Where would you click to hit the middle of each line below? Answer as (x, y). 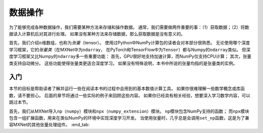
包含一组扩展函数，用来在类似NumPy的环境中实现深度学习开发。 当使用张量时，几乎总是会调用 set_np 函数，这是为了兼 (129, 118)
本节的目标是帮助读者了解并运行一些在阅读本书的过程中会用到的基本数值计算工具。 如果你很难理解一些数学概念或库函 (127, 89)
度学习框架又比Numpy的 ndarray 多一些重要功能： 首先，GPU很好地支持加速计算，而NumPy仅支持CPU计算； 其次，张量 (130, 56)
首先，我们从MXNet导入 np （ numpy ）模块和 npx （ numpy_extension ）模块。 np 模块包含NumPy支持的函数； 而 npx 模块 (129, 111)
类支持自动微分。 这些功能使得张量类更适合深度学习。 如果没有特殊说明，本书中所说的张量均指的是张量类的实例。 (123, 63)
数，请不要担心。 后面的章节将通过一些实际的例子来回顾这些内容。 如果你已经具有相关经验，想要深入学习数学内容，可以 (130, 95)
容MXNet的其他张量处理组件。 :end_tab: (49, 125)
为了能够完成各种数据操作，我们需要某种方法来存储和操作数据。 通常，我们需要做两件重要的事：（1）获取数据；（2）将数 (129, 27)
